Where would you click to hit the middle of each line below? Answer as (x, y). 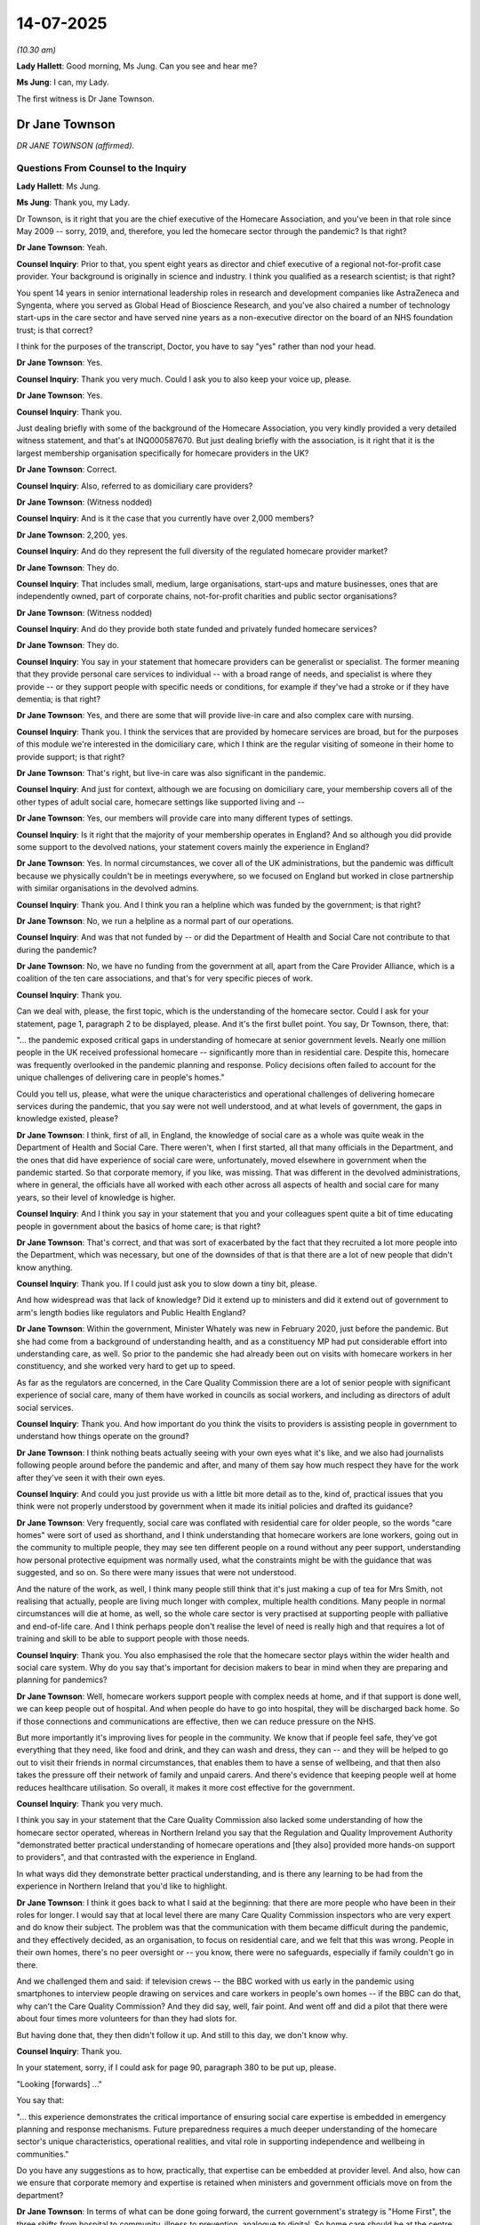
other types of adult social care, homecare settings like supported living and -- (161, 802)
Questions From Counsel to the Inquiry (101, 168)
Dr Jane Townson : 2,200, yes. (72, 535)
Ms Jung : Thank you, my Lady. (73, 202)
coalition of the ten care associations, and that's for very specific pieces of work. (165, 978)
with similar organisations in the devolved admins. (108, 888)
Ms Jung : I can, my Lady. (63, 82)
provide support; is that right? (71, 756)
